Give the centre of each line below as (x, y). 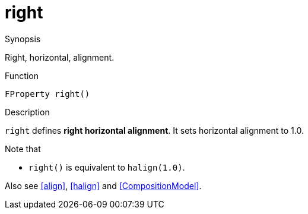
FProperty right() (47, 94)
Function (22, 75)
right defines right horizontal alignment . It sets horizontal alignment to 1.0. (154, 130)
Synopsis (23, 39)
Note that (23, 149)
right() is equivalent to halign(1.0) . (107, 167)
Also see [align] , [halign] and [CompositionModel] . (103, 185)
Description (27, 112)
